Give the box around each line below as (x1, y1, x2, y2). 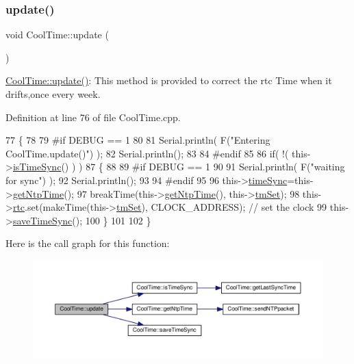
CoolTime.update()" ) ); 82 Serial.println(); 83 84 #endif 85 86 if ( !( (5, 146, 289, 160)
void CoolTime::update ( (5, 27, 109, 42)
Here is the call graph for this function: (5, 236, 170, 250)
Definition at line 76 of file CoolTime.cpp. (5, 109, 181, 124)
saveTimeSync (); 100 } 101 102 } (12, 213, 151, 227)
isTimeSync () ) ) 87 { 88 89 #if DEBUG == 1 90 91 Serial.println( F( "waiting (12, 159, 345, 174)
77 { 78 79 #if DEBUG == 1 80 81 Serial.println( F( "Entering (5, 133, 270, 147)
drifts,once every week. (5, 87, 101, 101)
